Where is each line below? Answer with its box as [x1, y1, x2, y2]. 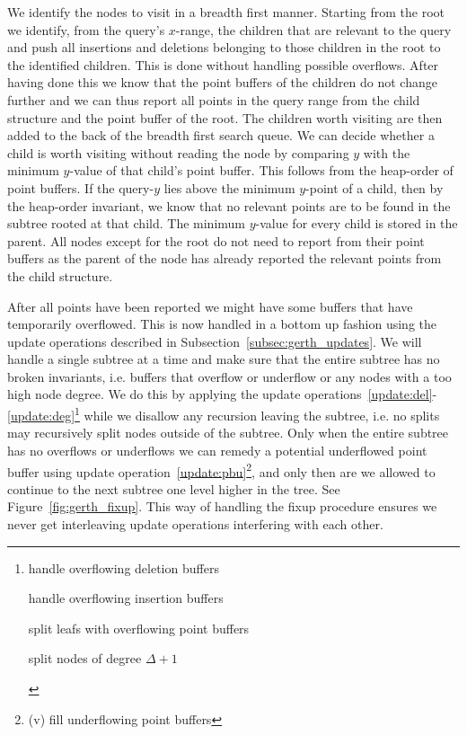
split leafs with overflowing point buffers [28, 618, 250, 637]
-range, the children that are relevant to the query [175, 20, 452, 39]
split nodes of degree [28, 649, 142, 668]
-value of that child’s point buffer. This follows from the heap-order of [69, 161, 454, 180]
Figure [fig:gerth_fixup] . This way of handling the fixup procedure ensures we [7, 497, 437, 516]
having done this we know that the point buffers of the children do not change [7, 73, 437, 92]
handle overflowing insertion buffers [28, 589, 224, 607]
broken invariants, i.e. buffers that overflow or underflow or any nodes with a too [7, 367, 452, 385]
